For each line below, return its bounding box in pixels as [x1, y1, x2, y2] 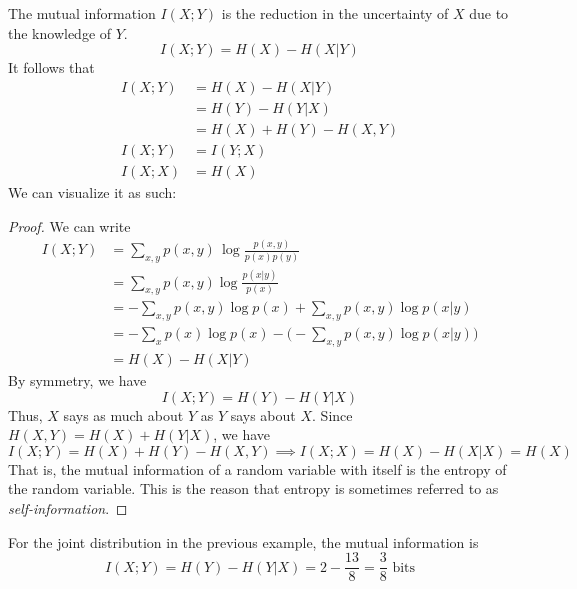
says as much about [63, 404, 184, 425]
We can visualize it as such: [8, 181, 177, 202]
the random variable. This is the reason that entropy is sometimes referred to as [8, 478, 499, 499]
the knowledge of [8, 22, 112, 43]
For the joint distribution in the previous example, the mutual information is [8, 531, 479, 552]
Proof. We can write [8, 215, 131, 236]
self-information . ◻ [8, 498, 128, 519]
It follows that [8, 57, 95, 78]
